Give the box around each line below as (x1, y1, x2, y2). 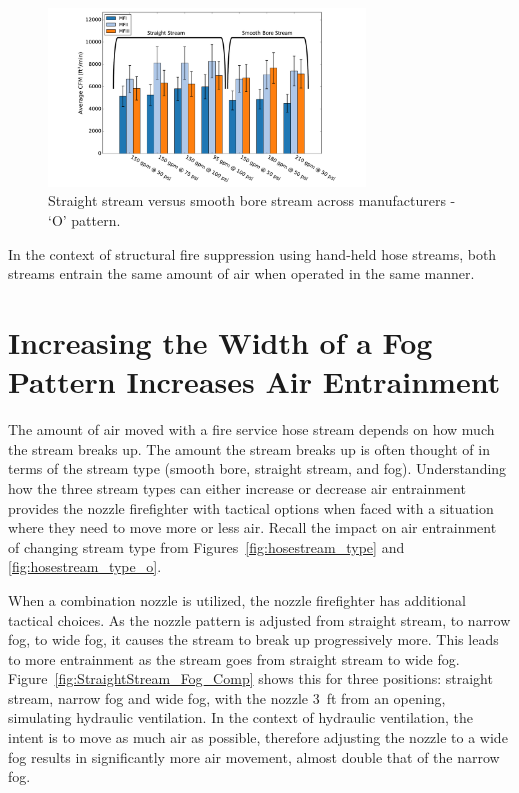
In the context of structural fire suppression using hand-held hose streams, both (8, 243, 497, 264)
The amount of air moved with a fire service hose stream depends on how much (8, 419, 495, 440)
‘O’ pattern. (48, 210, 121, 231)
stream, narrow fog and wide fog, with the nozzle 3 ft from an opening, (8, 687, 446, 708)
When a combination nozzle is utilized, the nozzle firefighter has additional (8, 589, 466, 610)
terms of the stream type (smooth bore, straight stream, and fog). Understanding (8, 458, 507, 479)
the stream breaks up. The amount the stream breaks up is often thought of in (8, 438, 490, 459)
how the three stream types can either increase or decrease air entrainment (8, 477, 466, 498)
